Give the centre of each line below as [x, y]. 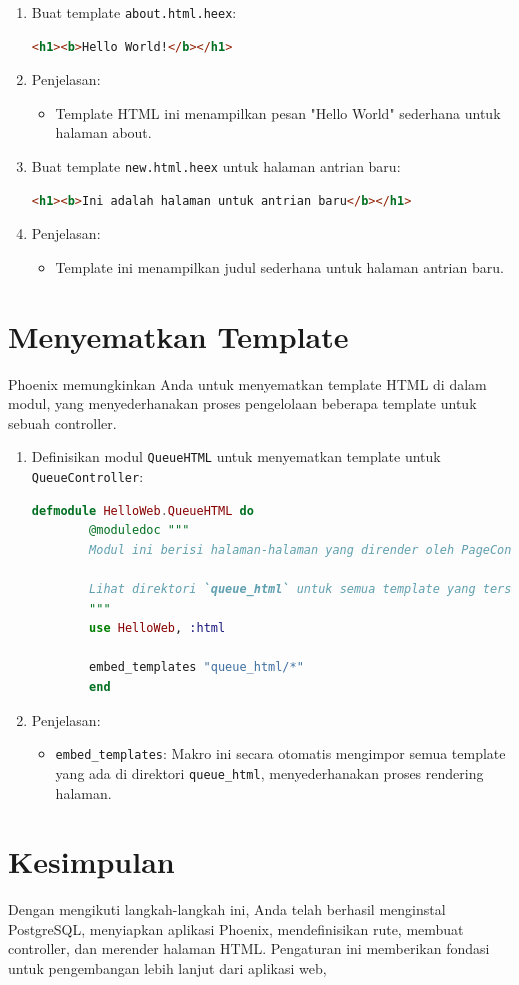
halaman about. [103, 132]
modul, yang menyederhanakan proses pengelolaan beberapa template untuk [242, 403]
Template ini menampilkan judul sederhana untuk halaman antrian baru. [279, 266]
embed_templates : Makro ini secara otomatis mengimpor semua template [280, 753]
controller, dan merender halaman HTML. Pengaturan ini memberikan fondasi [249, 948]
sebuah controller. [62, 422]
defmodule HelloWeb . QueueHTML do [142, 510]
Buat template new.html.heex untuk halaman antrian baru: [216, 166]
